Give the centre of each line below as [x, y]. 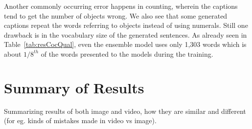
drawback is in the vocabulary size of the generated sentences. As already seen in [126, 34]
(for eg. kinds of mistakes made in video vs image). [80, 120]
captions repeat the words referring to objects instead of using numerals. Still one [126, 25]
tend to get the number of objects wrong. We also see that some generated [116, 15]
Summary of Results [74, 87]
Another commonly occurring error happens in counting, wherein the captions [121, 6]
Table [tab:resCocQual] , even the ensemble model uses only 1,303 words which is [125, 44]
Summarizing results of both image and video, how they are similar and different [125, 111]
